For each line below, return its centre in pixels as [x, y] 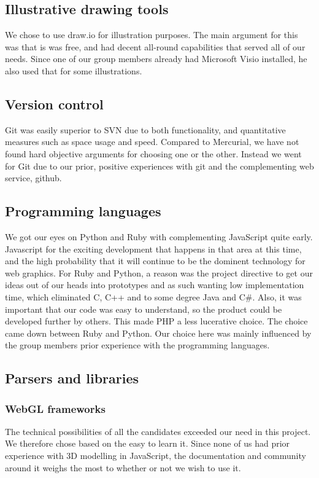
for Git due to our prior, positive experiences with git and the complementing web [159, 166]
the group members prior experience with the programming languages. [137, 345]
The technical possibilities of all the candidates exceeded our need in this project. [158, 431]
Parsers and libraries [72, 378]
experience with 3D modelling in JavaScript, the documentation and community [156, 456]
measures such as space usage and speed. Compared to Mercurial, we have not [152, 142]
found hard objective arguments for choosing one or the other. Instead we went [153, 153]
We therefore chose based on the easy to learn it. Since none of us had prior [148, 443]
